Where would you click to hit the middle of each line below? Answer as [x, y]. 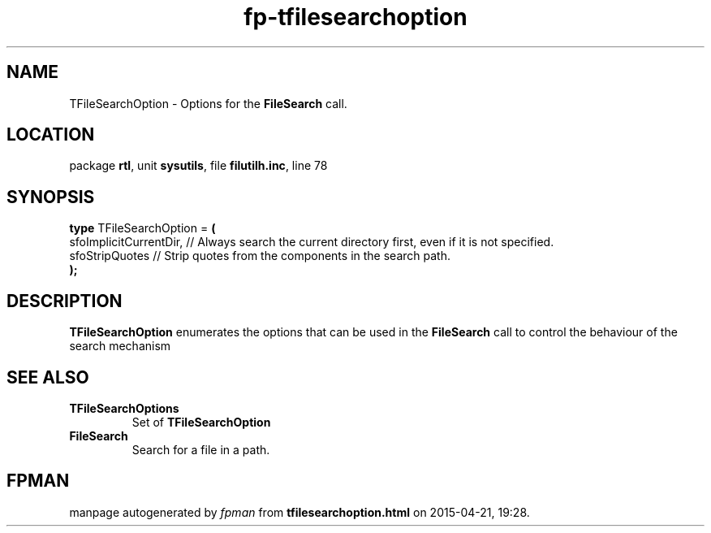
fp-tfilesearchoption [355, 17]
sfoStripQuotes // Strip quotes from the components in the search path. [260, 256]
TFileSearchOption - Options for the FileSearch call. [208, 103]
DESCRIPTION [65, 301]
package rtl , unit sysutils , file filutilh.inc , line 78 [198, 166]
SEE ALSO [48, 377]
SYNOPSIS [51, 197]
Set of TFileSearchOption [201, 422]
